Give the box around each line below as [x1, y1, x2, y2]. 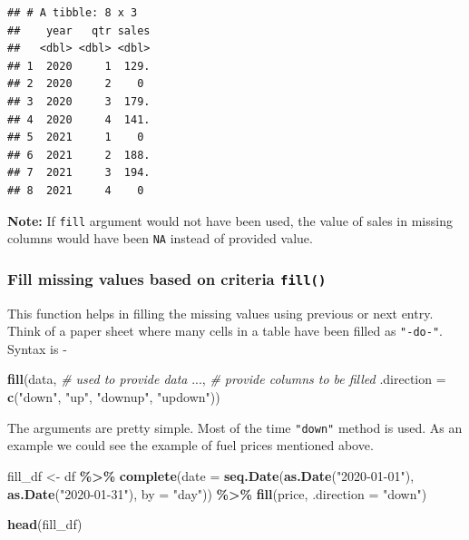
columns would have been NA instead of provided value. [7, 229, 313, 248]
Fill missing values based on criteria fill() [7, 267, 327, 290]
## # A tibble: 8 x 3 [7, 6, 138, 19]
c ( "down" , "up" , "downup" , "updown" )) [7, 388, 220, 407]
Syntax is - [7, 339, 67, 358]
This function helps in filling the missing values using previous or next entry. [7, 303, 434, 322]
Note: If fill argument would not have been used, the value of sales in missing [7, 211, 453, 230]
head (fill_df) [7, 515, 83, 534]
